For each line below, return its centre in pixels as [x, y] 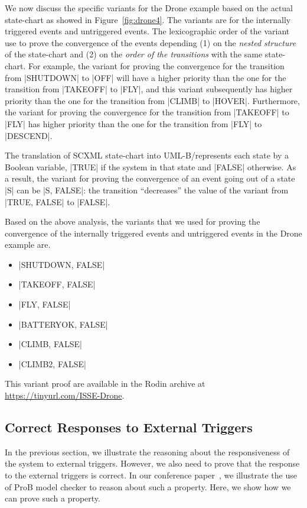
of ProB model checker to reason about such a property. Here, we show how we [148, 486]
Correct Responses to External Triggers [129, 427]
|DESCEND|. [29, 135]
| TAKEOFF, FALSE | [57, 284]
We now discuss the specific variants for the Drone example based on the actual [149, 8]
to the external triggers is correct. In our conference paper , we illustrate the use [151, 475]
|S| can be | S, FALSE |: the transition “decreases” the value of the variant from [147, 190]
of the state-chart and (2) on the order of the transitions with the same [134, 54]
